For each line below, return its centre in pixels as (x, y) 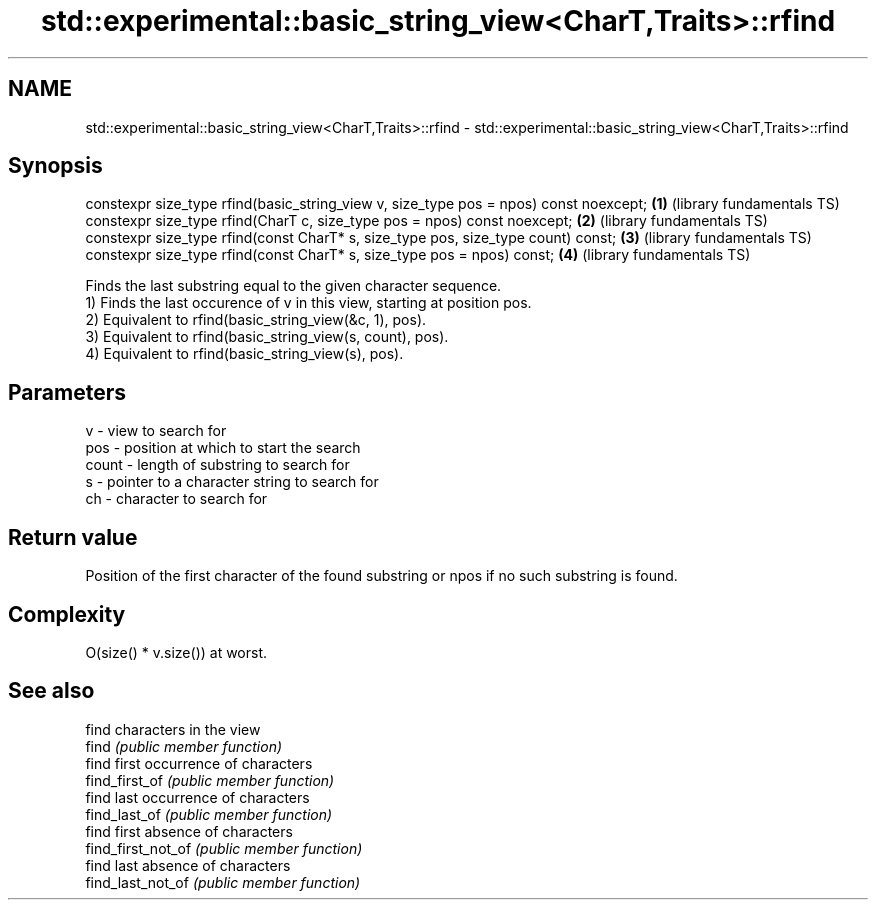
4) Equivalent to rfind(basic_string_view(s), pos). (244, 354)
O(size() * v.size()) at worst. (176, 652)
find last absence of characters (188, 865)
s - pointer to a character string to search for (232, 482)
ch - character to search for (176, 499)
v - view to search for (156, 431)
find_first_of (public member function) (210, 780)
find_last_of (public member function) (209, 814)
